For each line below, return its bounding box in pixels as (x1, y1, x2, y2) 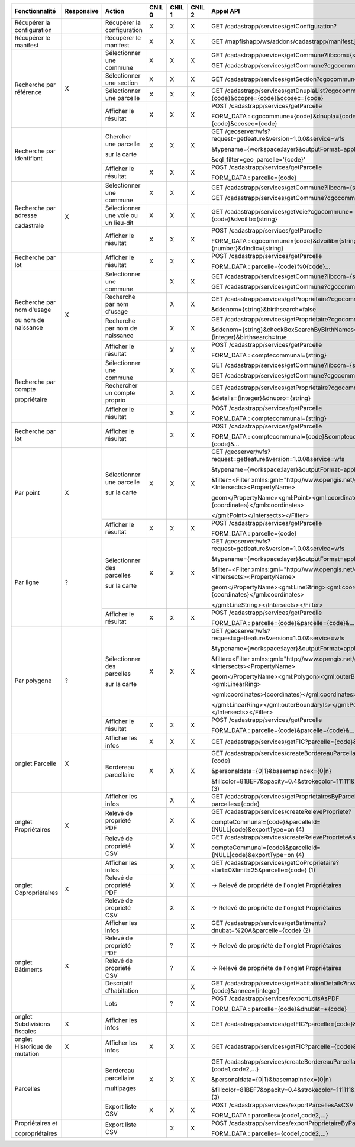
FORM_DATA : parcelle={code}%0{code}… (211, 262, 331, 270)
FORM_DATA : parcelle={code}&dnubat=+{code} (211, 1005, 347, 1013)
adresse (14, 211, 37, 219)
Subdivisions (14, 1020, 50, 1028)
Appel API (211, 7, 240, 15)
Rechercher (105, 382, 138, 389)
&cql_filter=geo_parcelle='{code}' (211, 156, 306, 163)
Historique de (14, 1042, 53, 1051)
